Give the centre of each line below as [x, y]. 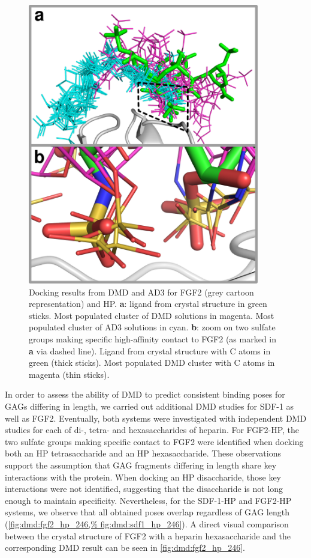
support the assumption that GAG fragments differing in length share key [141, 465]
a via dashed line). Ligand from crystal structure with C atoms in [150, 350]
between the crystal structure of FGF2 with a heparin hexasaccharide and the [148, 535]
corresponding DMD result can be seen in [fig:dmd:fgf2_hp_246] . [125, 547]
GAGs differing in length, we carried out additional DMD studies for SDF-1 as [150, 406]
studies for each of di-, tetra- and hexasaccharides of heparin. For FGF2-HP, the [152, 430]
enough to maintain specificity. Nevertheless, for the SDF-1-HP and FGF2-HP [148, 500]
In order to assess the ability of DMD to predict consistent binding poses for [145, 394]
